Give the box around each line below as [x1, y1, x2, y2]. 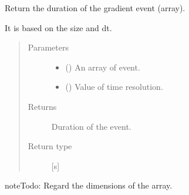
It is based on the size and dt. [5, 21, 112, 33]
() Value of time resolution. [65, 80, 163, 93]
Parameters [28, 41, 69, 53]
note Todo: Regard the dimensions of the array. [5, 179, 173, 191]
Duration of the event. [51, 120, 131, 132]
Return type [28, 140, 72, 152]
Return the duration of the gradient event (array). [5, 2, 185, 14]
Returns [28, 100, 57, 112]
